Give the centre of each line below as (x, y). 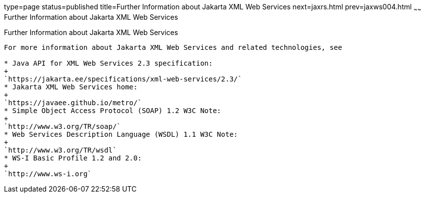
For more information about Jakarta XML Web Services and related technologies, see (173, 47)
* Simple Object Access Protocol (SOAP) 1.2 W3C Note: (113, 110)
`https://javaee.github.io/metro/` (73, 102)
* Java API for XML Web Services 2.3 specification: (108, 63)
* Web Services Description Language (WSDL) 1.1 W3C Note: (121, 134)
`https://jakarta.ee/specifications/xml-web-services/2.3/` (123, 79)
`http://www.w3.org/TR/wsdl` (60, 150)
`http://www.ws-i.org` (48, 174)
